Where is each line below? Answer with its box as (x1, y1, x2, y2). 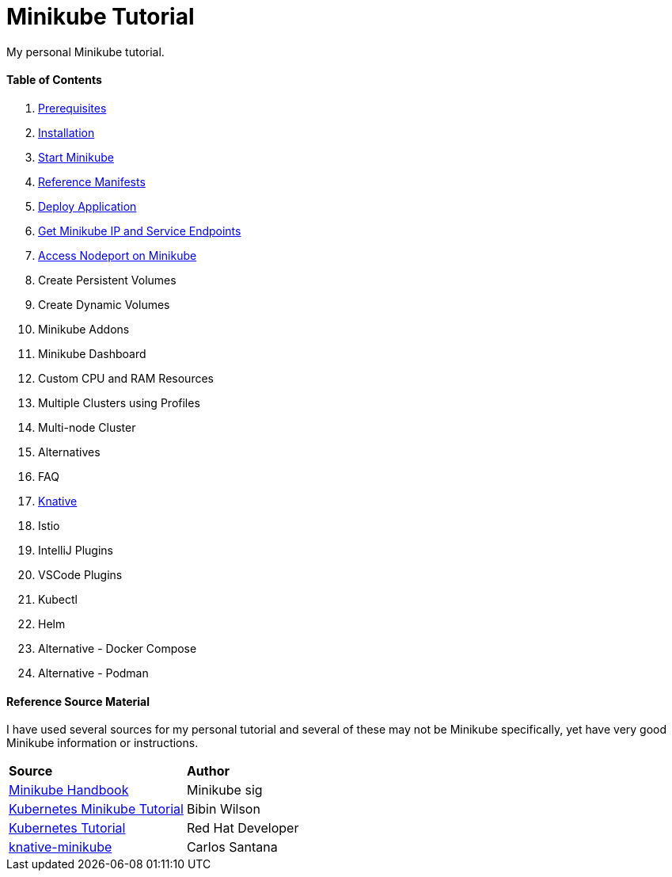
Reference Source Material (6, 694, 150, 708)
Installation (38, 125, 95, 139)
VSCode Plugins (38, 567, 123, 581)
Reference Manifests (38, 174, 146, 189)
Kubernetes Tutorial (9, 820, 126, 837)
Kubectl (38, 592, 78, 606)
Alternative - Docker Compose (38, 641, 197, 655)
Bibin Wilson (186, 801, 260, 818)
